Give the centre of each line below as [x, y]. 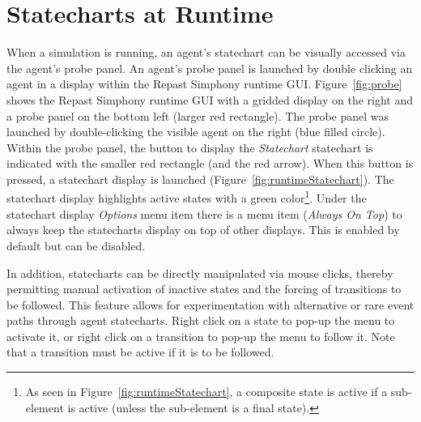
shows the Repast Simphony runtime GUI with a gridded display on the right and [210, 99]
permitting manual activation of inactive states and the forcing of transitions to [204, 289]
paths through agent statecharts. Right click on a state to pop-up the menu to [201, 320]
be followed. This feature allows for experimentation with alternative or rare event [210, 304]
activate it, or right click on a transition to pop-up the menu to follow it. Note [201, 336]
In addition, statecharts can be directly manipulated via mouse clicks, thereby [200, 273]
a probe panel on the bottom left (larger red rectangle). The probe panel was [198, 115]
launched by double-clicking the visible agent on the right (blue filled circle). [196, 132]
